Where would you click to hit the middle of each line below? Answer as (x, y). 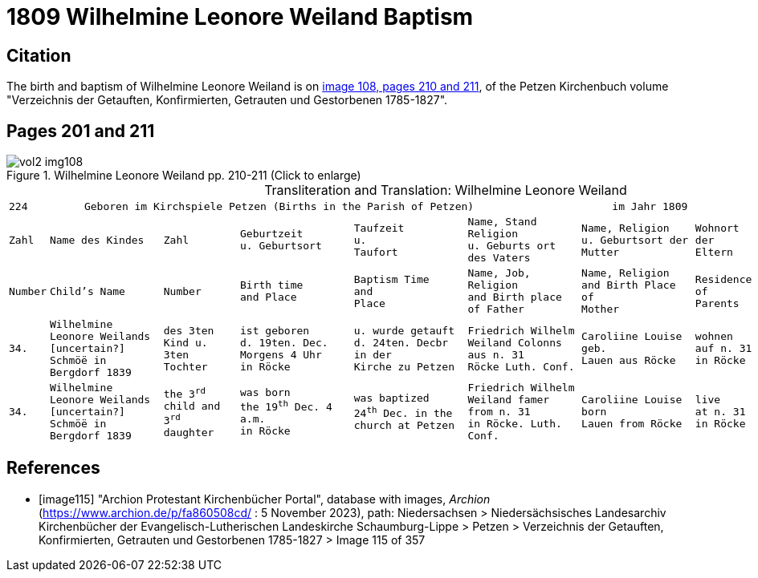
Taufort (376, 252)
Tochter (185, 366)
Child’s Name (87, 291)
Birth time (272, 285)
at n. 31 (720, 412)
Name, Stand (502, 222)
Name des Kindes (97, 240)
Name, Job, (499, 273)
